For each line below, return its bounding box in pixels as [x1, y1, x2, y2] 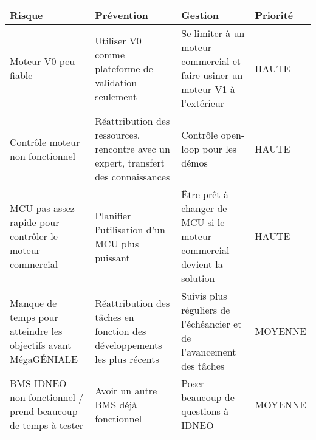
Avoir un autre [95, 383, 157, 397]
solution [181, 271, 215, 285]
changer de [181, 201, 227, 215]
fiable [10, 68, 33, 82]
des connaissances [95, 170, 170, 184]
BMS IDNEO [10, 376, 67, 390]
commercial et [181, 54, 241, 68]
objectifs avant [10, 337, 72, 352]
